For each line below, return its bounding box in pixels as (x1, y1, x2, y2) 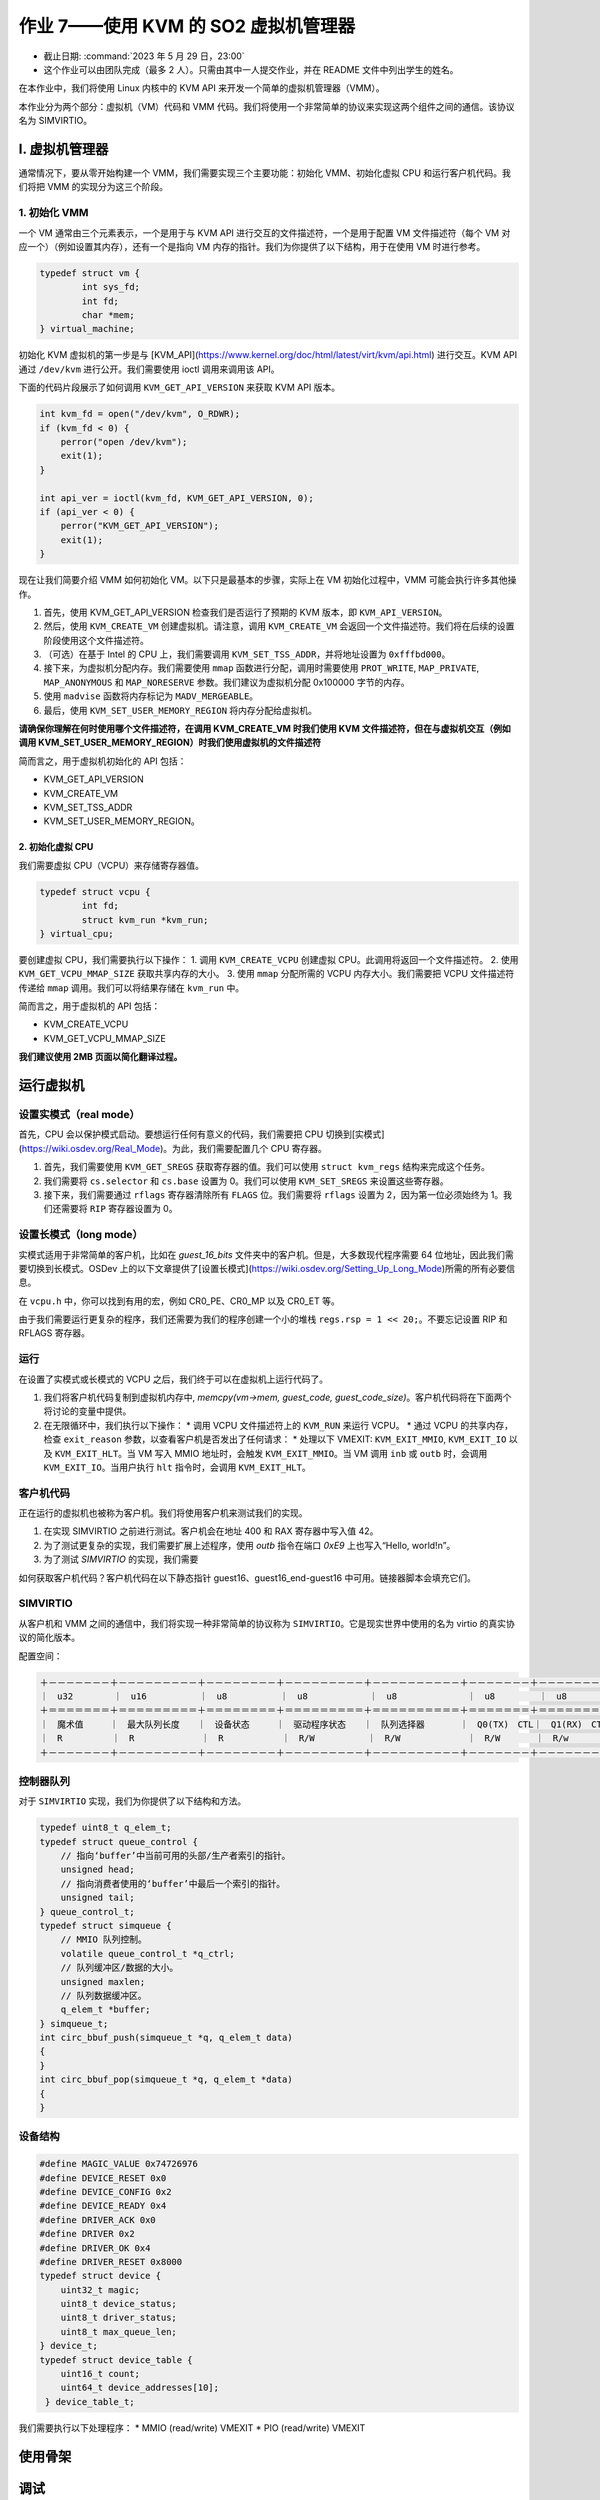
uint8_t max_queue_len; (60, 2326, 177, 2337)
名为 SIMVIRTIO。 (18, 115, 93, 127)
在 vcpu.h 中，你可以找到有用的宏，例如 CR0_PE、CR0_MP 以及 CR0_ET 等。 (18, 1295, 340, 1307)
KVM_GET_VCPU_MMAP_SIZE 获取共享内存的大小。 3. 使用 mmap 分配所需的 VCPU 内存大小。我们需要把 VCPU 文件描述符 (18, 968, 515, 980)
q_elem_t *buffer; (60, 2004, 151, 2015)
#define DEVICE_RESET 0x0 (39, 2172, 167, 2184)
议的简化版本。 (18, 1631, 80, 1644)
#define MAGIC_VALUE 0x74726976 (39, 2158, 199, 2170)
